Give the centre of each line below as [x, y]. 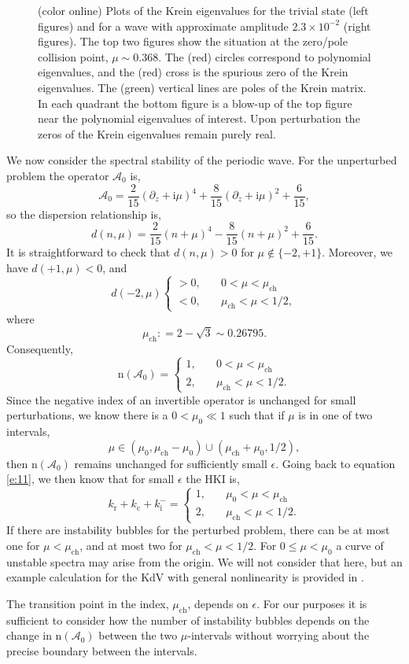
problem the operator [58, 175]
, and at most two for [131, 545]
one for [23, 545]
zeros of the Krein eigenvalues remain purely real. [157, 133]
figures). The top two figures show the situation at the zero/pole [193, 41]
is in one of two [335, 415]
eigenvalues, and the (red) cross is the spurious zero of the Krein [193, 72]
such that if [257, 415]
